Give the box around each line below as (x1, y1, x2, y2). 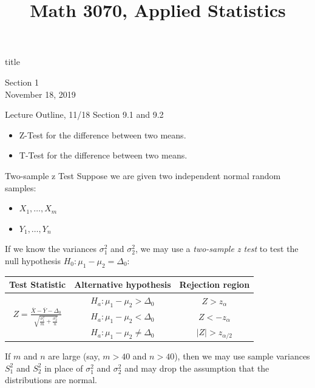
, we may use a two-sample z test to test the (135, 242, 299, 255)
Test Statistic (9, 278, 66, 291)
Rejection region (179, 278, 250, 291)
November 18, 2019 (5, 87, 76, 100)
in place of (44, 361, 83, 374)
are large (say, (48, 350, 100, 362)
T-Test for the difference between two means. (19, 149, 188, 162)
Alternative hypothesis (74, 278, 171, 291)
